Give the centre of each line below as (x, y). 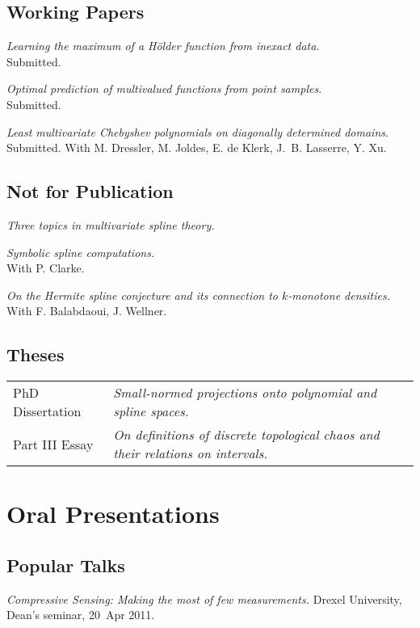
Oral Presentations (113, 514)
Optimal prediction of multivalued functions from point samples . (164, 89)
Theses (36, 354)
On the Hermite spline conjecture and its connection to (143, 295)
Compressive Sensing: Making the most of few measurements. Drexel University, (204, 598)
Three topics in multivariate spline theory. (111, 224)
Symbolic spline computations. (81, 252)
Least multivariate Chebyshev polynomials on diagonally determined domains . (197, 131)
